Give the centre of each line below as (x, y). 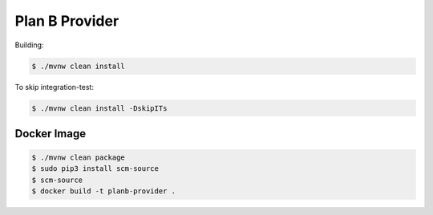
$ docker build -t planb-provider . (104, 191)
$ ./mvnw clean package (79, 158)
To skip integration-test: (54, 87)
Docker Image (51, 134)
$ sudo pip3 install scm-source (95, 169)
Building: (29, 45)
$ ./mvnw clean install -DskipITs (99, 108)
